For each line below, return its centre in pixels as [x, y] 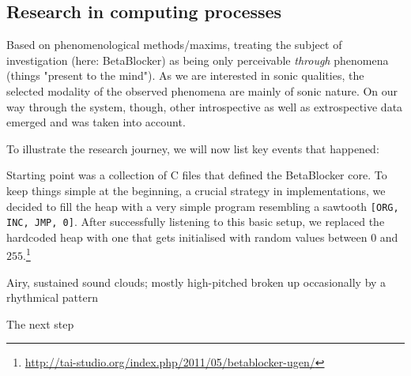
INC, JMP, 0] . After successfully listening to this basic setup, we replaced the [196, 222]
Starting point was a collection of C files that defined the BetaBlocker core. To [197, 175]
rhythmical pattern [52, 297]
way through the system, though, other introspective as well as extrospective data [205, 106]
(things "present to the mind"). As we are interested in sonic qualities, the [185, 75]
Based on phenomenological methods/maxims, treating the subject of [174, 45]
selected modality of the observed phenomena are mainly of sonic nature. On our [202, 90]
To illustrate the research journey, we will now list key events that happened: [193, 148]
